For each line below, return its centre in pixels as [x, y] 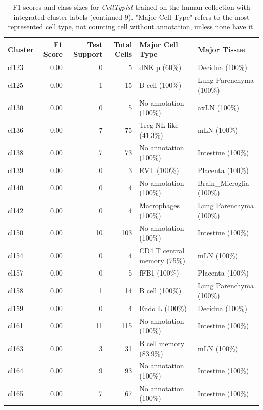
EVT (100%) [159, 170]
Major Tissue [222, 49]
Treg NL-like [159, 125]
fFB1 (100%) [159, 273]
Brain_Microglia [224, 182]
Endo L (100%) [163, 308]
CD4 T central [162, 250]
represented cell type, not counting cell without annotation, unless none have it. [131, 27]
